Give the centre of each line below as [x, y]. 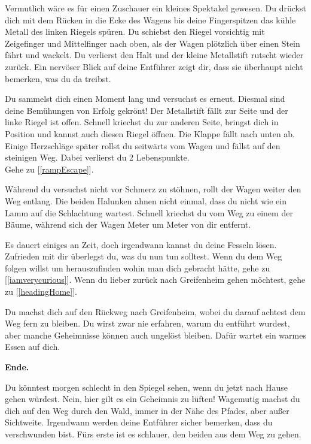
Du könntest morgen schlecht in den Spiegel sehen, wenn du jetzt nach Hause [147, 387]
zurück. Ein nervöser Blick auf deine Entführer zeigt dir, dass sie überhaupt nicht [154, 66]
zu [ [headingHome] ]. [41, 292]
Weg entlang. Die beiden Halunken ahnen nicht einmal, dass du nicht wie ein [146, 200]
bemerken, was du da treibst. [58, 78]
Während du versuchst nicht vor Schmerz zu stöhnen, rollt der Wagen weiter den [153, 189]
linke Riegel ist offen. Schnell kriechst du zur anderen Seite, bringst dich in [142, 122]
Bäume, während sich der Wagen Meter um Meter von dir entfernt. [128, 224]
